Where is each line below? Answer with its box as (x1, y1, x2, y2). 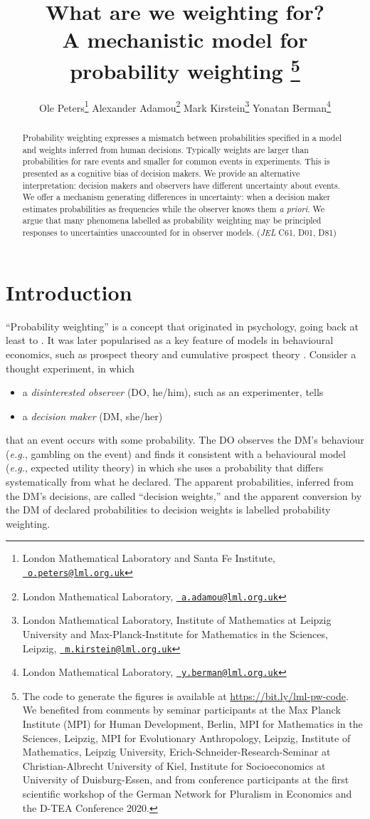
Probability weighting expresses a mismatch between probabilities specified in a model (22, 131, 342, 143)
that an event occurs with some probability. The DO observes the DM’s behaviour (6, 432, 364, 447)
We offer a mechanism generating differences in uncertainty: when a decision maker (22, 191, 331, 203)
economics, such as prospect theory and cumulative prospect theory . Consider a (6, 346, 356, 361)
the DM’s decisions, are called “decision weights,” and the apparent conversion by (6, 488, 362, 503)
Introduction (6, 277, 132, 306)
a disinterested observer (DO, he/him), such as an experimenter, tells (22, 385, 324, 400)
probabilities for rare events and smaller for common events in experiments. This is (22, 155, 330, 167)
